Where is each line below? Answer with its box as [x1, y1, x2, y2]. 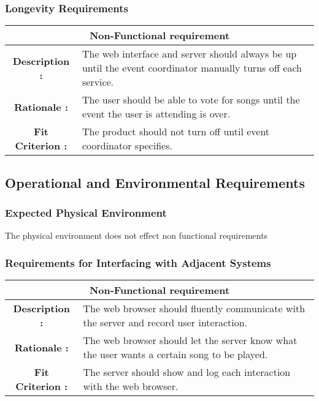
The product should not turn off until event [82, 124, 270, 139]
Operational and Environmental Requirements [5, 173, 305, 192]
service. [82, 75, 114, 89]
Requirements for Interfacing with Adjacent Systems [5, 255, 271, 270]
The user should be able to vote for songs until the [82, 92, 300, 107]
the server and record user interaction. [83, 315, 248, 330]
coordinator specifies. [82, 138, 172, 153]
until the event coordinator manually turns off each [82, 61, 302, 75]
